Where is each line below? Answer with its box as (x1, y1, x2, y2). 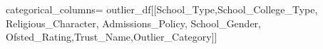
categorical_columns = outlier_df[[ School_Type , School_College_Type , (6, 2, 318, 16)
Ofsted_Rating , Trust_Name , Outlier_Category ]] (6, 29, 217, 44)
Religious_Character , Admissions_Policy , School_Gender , (6, 15, 262, 30)
